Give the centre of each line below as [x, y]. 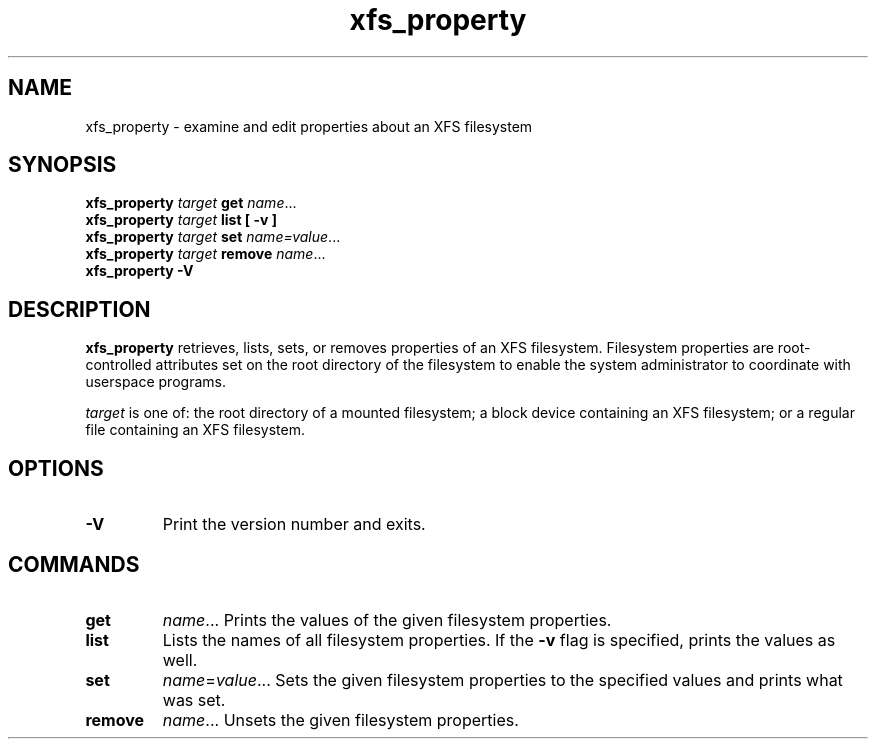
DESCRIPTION [79, 309]
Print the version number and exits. [294, 524]
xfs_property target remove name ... [205, 254]
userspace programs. [155, 382]
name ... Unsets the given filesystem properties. [340, 719]
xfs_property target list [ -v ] [181, 220]
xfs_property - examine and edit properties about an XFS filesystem [309, 126]
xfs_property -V [139, 271]
